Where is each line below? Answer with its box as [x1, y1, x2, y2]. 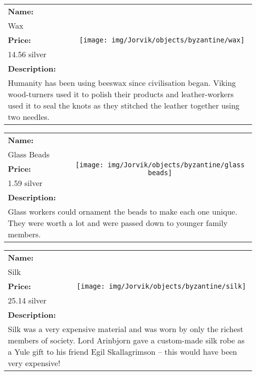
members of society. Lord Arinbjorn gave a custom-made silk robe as [8, 335, 245, 346]
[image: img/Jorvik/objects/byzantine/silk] [76, 282, 246, 290]
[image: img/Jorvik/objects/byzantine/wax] [79, 36, 245, 44]
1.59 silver [8, 177, 43, 188]
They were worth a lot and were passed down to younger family [8, 217, 228, 228]
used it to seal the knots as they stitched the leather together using [8, 100, 240, 111]
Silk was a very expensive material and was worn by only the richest [8, 323, 244, 335]
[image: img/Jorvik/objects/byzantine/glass [75, 160, 245, 169]
